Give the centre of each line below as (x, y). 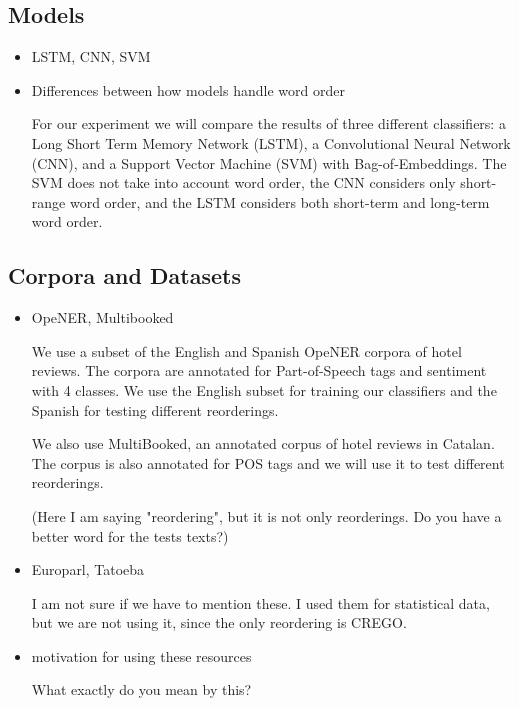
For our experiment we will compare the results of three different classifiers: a (268, 123)
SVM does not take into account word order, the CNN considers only (243, 182)
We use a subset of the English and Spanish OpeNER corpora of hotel (246, 350)
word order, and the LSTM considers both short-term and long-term (279, 201)
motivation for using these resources (141, 655)
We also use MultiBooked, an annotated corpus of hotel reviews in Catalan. (263, 443)
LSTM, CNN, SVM (91, 56)
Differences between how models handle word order (188, 89)
